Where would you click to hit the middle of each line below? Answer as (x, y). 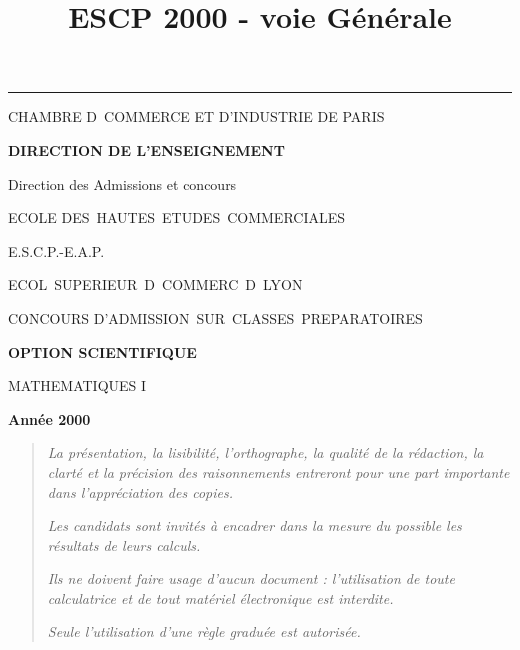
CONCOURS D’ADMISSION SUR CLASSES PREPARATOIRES (215, 317)
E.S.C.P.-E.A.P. (56, 250)
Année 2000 (49, 418)
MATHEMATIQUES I (77, 385)
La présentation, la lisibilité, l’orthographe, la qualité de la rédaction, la (265, 452)
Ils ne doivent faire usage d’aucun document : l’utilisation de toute (251, 578)
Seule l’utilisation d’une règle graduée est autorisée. (204, 631)
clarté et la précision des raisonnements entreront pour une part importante (278, 471)
